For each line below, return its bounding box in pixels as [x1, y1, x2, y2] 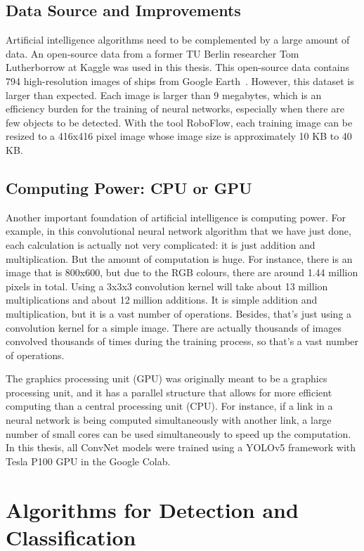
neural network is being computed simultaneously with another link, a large [6, 413, 332, 427]
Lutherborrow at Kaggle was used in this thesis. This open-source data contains [6, 60, 350, 74]
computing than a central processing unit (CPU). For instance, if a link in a [6, 398, 333, 413]
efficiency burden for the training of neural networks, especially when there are [6, 101, 344, 116]
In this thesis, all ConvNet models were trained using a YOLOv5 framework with [6, 440, 356, 455]
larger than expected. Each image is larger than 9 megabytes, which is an [6, 87, 322, 102]
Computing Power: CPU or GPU [6, 176, 252, 198]
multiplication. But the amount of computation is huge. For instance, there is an [6, 251, 353, 266]
